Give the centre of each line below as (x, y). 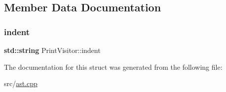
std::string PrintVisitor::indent (52, 50)
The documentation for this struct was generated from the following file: (113, 67)
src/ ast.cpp (21, 83)
